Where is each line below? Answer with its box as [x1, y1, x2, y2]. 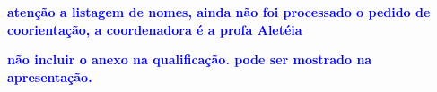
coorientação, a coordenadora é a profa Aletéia [7, 20, 302, 38]
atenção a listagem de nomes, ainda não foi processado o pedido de [7, 3, 431, 21]
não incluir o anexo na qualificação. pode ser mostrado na [7, 50, 372, 69]
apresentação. [7, 67, 92, 86]
